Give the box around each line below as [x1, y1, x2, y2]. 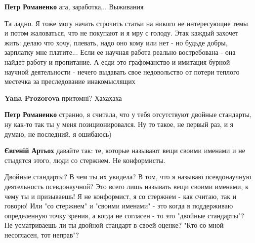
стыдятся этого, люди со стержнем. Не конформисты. [4, 155, 166, 165]
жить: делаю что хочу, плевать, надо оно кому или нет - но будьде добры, [4, 37, 228, 47]
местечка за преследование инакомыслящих [4, 76, 135, 86]
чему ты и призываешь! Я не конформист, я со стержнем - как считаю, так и [4, 191, 237, 201]
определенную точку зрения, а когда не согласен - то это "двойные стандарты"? [4, 210, 244, 220]
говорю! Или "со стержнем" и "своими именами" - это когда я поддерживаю [4, 201, 233, 211]
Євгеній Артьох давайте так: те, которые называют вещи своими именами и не [4, 145, 245, 156]
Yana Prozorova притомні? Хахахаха [4, 92, 122, 103]
